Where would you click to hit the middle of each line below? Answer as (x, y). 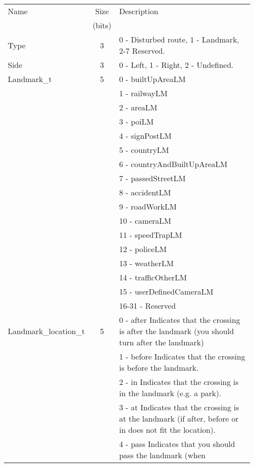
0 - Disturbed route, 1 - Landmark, (179, 39)
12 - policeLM (143, 249)
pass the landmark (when (162, 455)
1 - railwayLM (143, 93)
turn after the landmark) (161, 342)
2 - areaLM (138, 107)
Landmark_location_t (46, 331)
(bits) (102, 25)
